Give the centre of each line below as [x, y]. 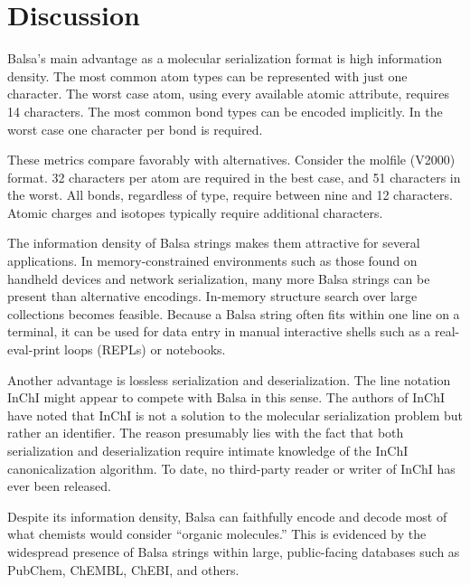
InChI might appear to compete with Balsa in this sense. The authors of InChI [226, 397]
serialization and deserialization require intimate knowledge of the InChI [208, 450]
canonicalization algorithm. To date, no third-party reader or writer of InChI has [231, 468]
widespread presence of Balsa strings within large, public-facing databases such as [234, 551]
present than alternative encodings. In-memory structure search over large [212, 296]
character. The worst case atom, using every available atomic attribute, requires [228, 94]
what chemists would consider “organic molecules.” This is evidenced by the [217, 534]
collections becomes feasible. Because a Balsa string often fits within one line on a [234, 313]
